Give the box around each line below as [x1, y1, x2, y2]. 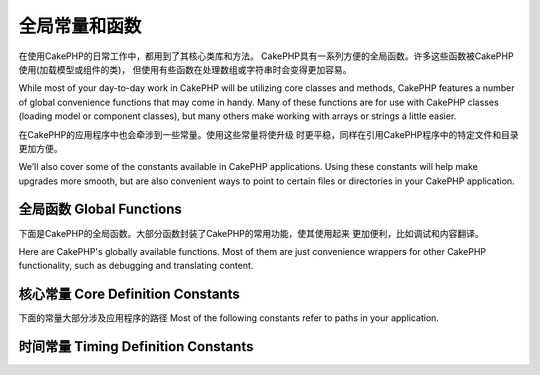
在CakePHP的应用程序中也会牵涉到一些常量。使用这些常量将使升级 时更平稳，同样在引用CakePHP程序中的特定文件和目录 [18, 128, 519, 140]
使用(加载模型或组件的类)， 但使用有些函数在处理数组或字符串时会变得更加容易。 [18, 63, 352, 75]
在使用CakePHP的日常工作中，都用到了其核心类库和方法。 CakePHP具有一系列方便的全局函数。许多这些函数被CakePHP [18, 50, 514, 62]
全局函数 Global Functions [18, 201, 182, 218]
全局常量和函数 [18, 15, 142, 37]
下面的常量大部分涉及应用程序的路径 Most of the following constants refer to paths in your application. [18, 312, 440, 324]
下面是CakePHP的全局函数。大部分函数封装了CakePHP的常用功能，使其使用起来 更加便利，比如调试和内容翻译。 [18, 227, 484, 239]
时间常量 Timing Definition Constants [18, 338, 254, 355]
